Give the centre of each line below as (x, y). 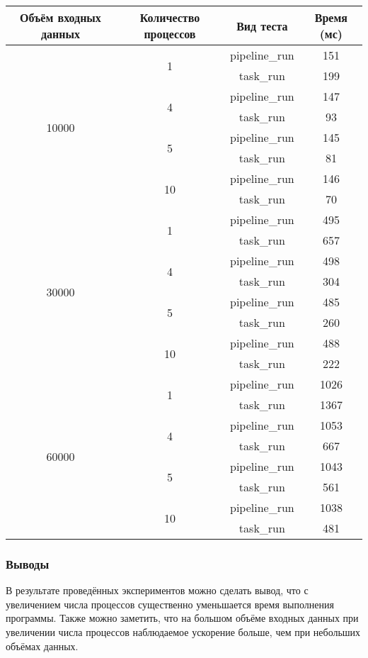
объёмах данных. (42, 646)
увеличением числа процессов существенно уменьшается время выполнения (170, 604)
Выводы (28, 563)
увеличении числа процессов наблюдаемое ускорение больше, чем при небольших (183, 632)
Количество (170, 17)
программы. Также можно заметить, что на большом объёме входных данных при (182, 618)
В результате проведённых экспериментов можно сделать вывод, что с (157, 590)
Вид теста (262, 26)
